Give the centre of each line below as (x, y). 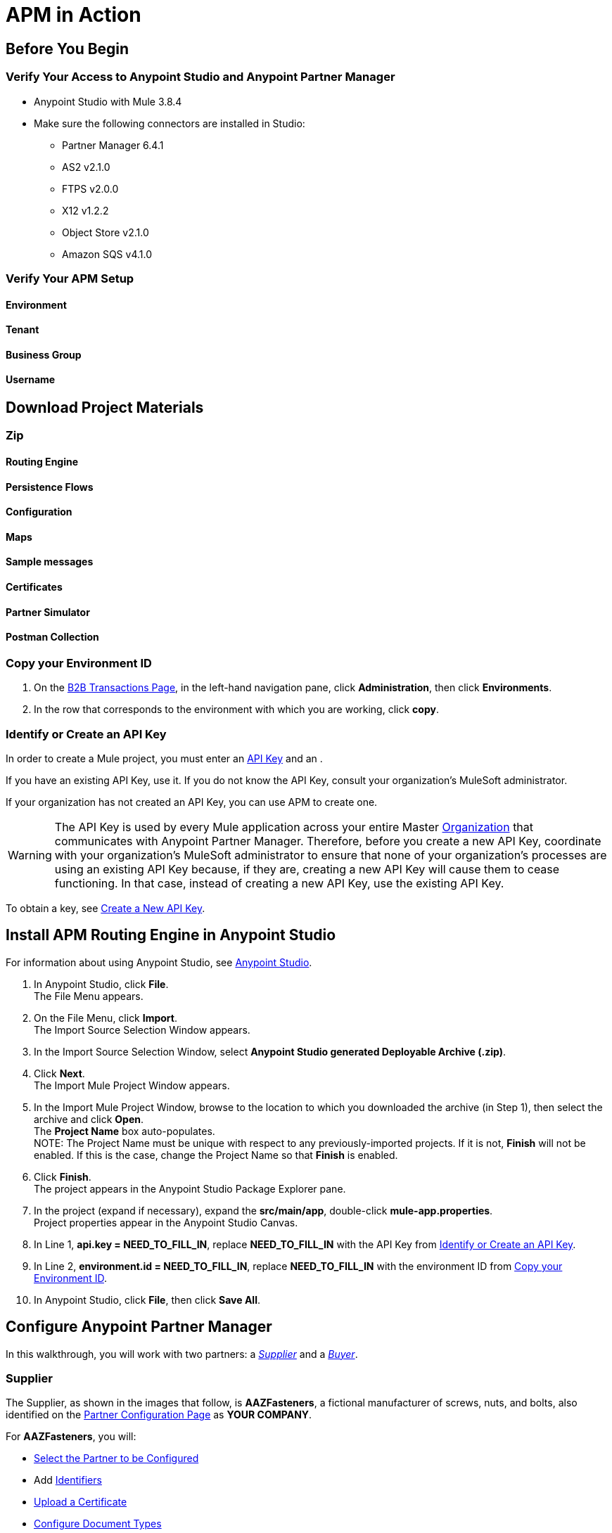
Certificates (34, 587)
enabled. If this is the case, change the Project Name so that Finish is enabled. (216, 1155)
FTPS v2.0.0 (90, 188)
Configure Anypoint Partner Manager (139, 1327)
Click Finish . (63, 1176)
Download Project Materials (105, 407)
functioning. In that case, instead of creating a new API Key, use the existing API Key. (279, 883)
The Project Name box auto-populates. (125, 1131)
